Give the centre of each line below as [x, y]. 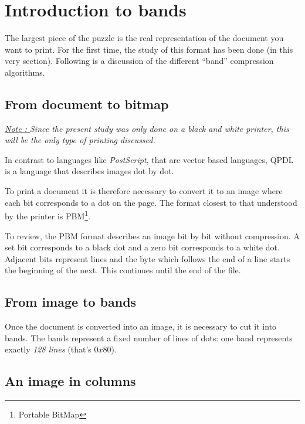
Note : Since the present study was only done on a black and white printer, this [147, 128]
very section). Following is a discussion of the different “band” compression [139, 61]
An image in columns [70, 381]
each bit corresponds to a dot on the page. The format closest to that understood [151, 202]
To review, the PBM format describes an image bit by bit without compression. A [152, 235]
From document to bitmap [87, 104]
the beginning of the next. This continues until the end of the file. [123, 270]
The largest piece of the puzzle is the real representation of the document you [144, 38]
